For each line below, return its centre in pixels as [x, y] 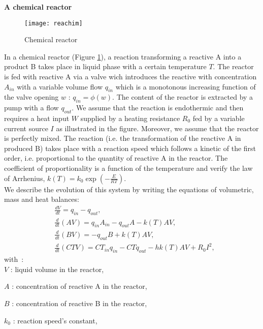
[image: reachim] [54, 23]
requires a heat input [37, 118]
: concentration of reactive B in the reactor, [79, 303]
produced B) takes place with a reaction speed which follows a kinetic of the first [130, 148]
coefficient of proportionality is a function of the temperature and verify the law [128, 168]
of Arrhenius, [25, 178]
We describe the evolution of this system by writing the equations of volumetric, [129, 189]
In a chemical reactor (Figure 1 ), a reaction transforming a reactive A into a [123, 56]
